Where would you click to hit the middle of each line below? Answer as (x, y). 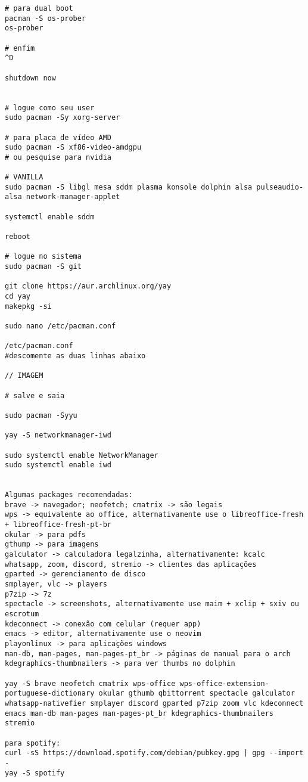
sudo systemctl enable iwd (58, 465)
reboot (18, 237)
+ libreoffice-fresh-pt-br (58, 525)
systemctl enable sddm (50, 217)
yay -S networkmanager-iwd (58, 435)
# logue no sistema (43, 257)
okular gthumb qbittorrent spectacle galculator (197, 693)
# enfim (20, 48)
